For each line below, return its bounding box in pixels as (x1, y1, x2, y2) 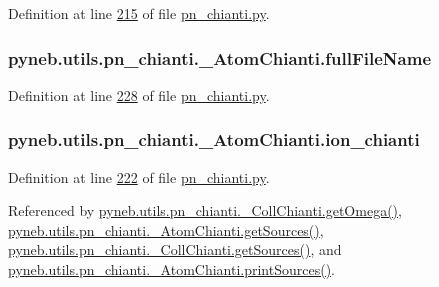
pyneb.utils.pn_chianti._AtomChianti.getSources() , (8, 219, 324, 240)
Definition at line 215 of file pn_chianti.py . (8, 3, 270, 23)
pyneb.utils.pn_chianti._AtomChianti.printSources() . (8, 259, 335, 279)
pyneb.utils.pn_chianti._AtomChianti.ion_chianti (8, 127, 420, 152)
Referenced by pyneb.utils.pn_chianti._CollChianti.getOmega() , (8, 200, 402, 221)
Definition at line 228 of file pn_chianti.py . (8, 84, 270, 105)
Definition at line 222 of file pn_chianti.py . (8, 166, 270, 187)
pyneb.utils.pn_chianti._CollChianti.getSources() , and (8, 239, 342, 260)
